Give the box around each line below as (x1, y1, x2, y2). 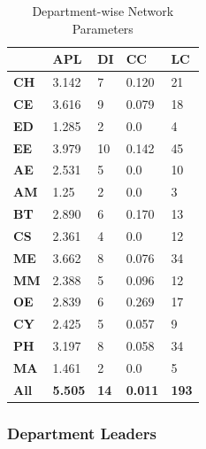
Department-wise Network (32, 2, 174, 19)
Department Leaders (7, 422, 156, 444)
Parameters (72, 19, 134, 37)
